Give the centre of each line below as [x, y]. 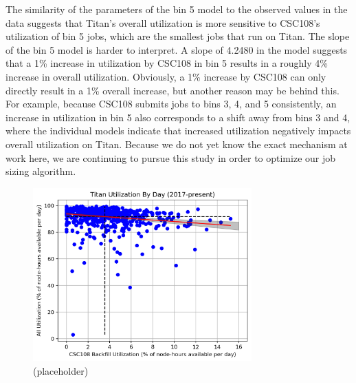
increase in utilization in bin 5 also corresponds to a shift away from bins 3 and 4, [178, 117]
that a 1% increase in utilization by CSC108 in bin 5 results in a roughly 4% [167, 63]
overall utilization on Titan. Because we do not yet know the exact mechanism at [177, 144]
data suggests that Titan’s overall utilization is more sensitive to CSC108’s [163, 22]
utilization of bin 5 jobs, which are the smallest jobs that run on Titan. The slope [178, 36]
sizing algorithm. [41, 171]
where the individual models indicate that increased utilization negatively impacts [178, 131]
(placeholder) [61, 370]
